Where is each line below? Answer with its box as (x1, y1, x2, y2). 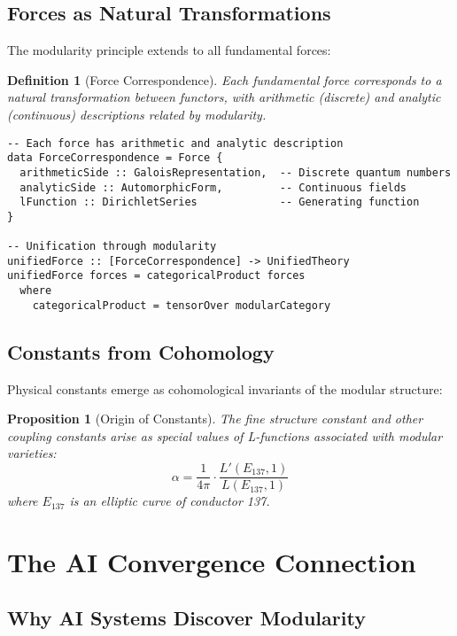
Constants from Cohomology (7, 337, 275, 365)
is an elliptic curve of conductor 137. (69, 492, 270, 510)
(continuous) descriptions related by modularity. (7, 105, 267, 123)
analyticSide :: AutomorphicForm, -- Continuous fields (19, 181, 407, 194)
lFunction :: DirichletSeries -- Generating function (19, 196, 420, 209)
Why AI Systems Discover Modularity (7, 604, 366, 632)
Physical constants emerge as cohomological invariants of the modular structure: (7, 379, 443, 398)
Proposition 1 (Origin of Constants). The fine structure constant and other (7, 409, 423, 428)
